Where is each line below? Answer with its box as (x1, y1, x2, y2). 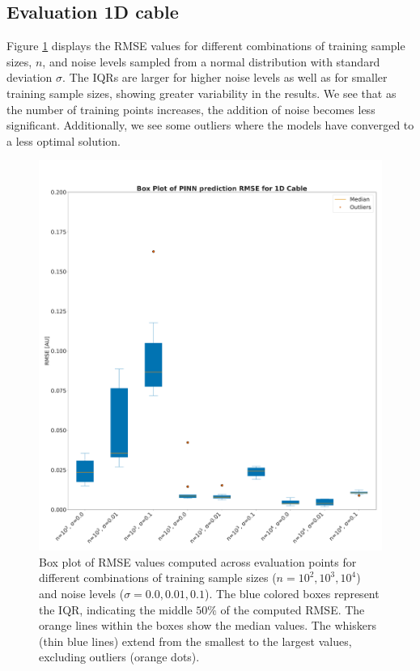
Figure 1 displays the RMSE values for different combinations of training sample (6, 37, 405, 54)
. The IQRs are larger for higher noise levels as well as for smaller (62, 69, 388, 86)
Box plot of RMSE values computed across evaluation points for (39, 553, 357, 570)
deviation (6, 69, 53, 86)
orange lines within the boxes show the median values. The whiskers (39, 617, 377, 634)
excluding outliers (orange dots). (39, 648, 200, 665)
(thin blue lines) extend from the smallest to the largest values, (39, 632, 352, 649)
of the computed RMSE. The (220, 601, 365, 618)
